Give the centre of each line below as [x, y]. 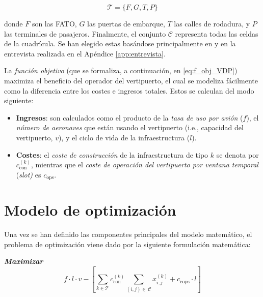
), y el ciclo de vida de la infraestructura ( [124, 137]
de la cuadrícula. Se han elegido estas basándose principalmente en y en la [120, 43]
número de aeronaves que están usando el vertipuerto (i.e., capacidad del [130, 127]
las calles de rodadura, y [212, 23]
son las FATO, [54, 23]
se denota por [238, 154]
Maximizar [24, 261]
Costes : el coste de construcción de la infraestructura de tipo [112, 154]
